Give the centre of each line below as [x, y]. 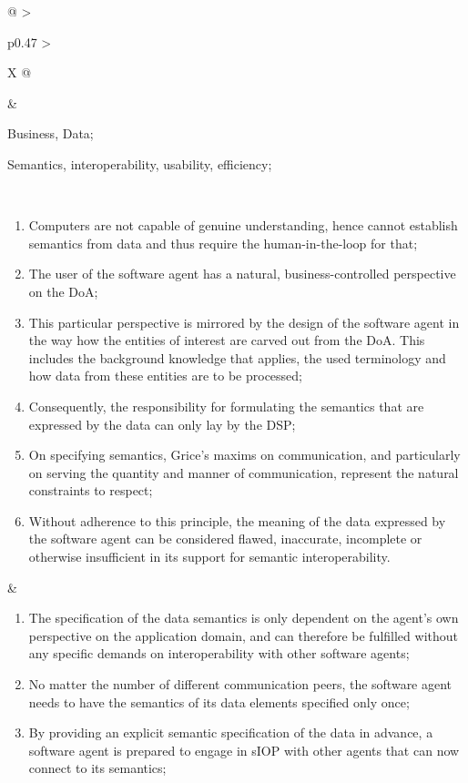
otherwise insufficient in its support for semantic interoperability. [209, 557]
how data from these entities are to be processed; [166, 376]
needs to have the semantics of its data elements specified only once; [219, 702]
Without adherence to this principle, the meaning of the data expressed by [237, 520]
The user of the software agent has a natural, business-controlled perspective [242, 274]
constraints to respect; [91, 490]
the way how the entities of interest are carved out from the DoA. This [227, 340]
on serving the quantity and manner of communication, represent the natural [244, 472]
